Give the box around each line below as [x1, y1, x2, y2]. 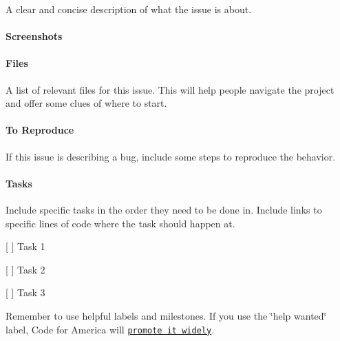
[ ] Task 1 [6, 239, 45, 254]
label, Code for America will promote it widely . [6, 322, 215, 336]
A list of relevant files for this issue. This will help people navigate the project [6, 82, 334, 96]
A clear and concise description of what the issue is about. [6, 2, 252, 16]
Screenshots [6, 29, 63, 43]
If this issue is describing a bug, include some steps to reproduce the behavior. [6, 149, 336, 163]
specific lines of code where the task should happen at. [6, 216, 235, 230]
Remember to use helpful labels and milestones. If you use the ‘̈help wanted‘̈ [6, 308, 327, 322]
